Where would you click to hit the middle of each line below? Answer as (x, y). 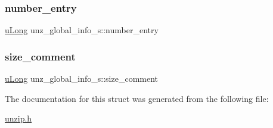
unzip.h (18, 118)
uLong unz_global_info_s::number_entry (82, 30)
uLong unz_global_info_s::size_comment (82, 79)
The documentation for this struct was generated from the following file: (137, 98)
